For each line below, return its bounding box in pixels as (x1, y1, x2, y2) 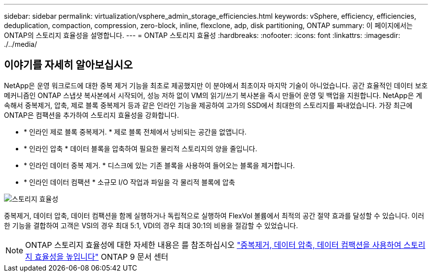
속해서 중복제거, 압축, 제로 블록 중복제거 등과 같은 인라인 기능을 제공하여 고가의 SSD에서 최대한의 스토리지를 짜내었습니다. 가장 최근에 (4, 101, 413, 109)
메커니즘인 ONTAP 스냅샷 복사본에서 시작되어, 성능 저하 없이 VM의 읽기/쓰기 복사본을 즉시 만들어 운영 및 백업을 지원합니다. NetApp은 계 (4, 91, 423, 100)
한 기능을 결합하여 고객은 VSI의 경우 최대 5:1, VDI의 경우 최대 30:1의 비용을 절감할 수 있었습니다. (4, 221, 298, 230)
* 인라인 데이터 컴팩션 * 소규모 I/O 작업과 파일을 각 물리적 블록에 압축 (24, 177, 235, 186)
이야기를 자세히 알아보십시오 (4, 59, 133, 71)
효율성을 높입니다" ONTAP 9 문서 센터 (35, 251, 169, 262)
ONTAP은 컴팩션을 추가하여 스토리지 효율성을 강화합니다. (4, 110, 179, 119)
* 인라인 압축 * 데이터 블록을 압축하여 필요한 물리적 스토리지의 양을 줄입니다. (24, 144, 257, 153)
